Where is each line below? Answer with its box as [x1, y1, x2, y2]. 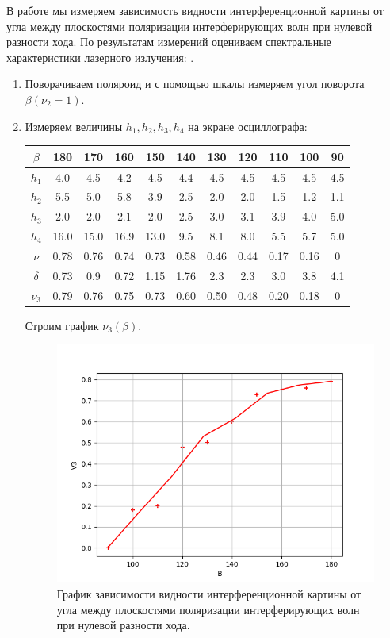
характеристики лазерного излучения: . [6, 48, 194, 65]
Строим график [25, 317, 99, 333]
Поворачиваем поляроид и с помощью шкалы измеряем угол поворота [25, 75, 365, 92]
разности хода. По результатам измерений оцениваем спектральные [6, 33, 331, 50]
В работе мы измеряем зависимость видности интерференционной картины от [6, 2, 384, 18]
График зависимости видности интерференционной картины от [56, 585, 361, 601]
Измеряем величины [25, 117, 123, 134]
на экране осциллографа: [188, 117, 308, 134]
